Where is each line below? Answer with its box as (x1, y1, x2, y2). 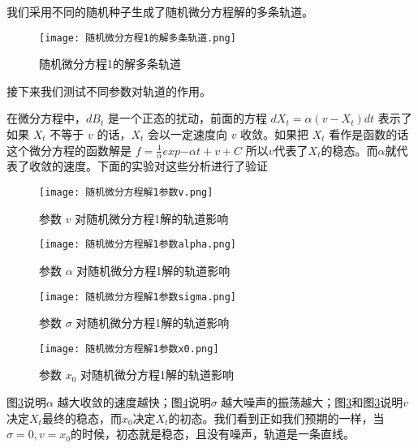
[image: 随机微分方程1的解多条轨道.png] (39, 32, 236, 44)
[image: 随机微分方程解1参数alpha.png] (39, 239, 237, 251)
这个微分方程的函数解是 (6, 141, 131, 158)
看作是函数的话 (329, 126, 409, 143)
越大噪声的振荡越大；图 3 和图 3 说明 (221, 394, 403, 411)
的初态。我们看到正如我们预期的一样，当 (168, 409, 385, 426)
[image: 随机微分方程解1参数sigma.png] (39, 291, 237, 303)
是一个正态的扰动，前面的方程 (107, 110, 267, 127)
